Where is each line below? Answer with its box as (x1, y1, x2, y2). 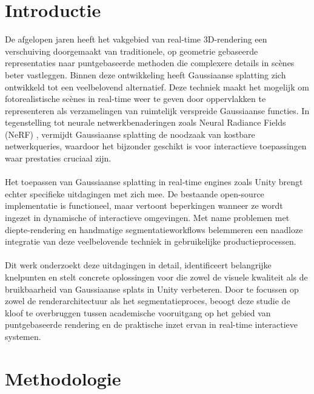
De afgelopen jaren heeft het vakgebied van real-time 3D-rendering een (5, 33, 267, 46)
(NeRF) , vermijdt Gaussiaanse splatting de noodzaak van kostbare (5, 127, 255, 140)
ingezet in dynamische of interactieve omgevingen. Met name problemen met (5, 211, 290, 224)
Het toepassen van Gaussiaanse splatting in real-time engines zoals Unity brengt (5, 175, 303, 188)
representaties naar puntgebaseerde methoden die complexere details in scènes (5, 56, 295, 69)
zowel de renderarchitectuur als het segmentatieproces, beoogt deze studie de (5, 294, 290, 307)
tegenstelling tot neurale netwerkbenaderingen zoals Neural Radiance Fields (5, 116, 286, 129)
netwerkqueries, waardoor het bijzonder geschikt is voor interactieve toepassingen (5, 140, 307, 152)
